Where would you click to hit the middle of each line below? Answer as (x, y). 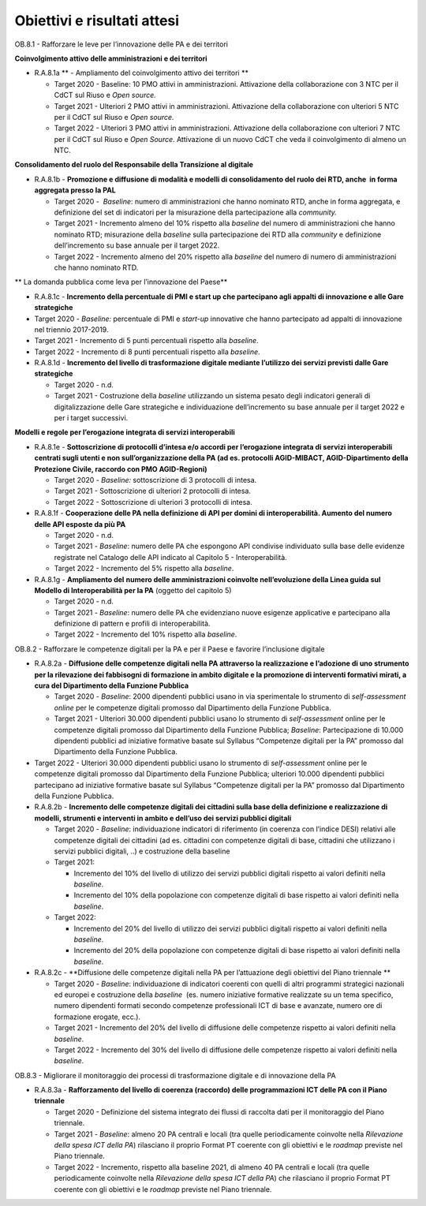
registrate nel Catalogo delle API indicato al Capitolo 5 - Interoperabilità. (170, 557)
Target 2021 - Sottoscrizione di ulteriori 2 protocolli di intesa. (153, 491)
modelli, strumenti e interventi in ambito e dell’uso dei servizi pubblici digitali (163, 818)
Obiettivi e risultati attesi (97, 21)
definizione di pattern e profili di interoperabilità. (132, 624)
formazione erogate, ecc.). (97, 1017)
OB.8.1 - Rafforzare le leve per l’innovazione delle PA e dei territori (121, 44)
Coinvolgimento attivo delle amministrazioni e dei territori (111, 58)
